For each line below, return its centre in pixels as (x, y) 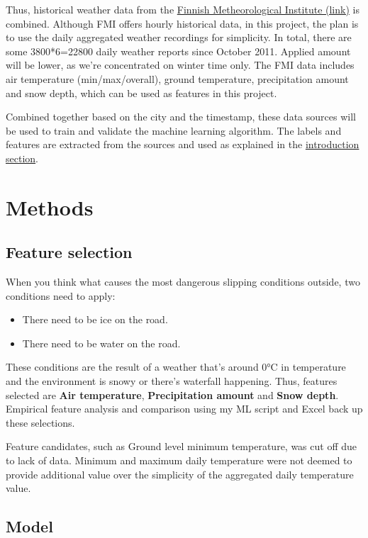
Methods (50, 207)
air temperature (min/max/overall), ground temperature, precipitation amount (177, 78)
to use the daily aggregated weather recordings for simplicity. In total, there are (179, 37)
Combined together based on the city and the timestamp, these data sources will (181, 117)
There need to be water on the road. (101, 343)
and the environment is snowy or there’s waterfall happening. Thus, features (172, 381)
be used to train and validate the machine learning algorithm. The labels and (174, 130)
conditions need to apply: (61, 295)
